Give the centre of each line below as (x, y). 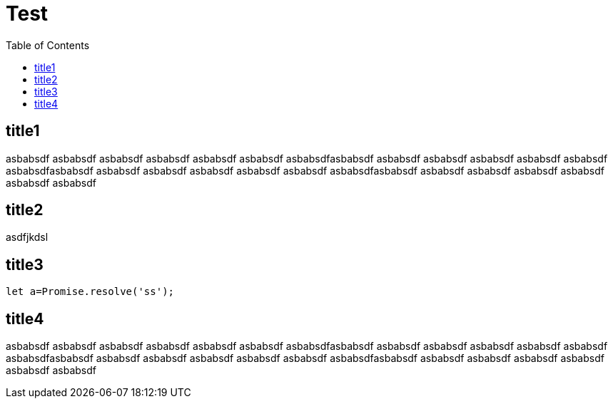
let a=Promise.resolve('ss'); (90, 292)
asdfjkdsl (27, 237)
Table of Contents (48, 45)
